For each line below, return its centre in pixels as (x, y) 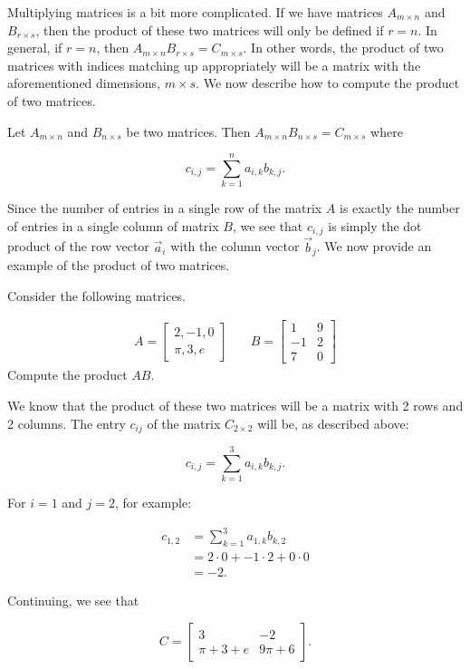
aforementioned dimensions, (84, 83)
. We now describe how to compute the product (328, 83)
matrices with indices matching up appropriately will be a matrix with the (214, 65)
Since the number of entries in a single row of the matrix (165, 208)
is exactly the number (400, 208)
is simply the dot (375, 225)
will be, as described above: (333, 423)
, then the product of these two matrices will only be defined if (210, 29)
